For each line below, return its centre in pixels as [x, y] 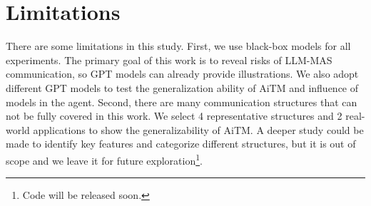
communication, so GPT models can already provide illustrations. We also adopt [182, 74]
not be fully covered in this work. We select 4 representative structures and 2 [174, 116]
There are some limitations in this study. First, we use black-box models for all [178, 46]
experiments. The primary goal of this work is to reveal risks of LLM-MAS [169, 60]
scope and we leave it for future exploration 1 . [104, 159]
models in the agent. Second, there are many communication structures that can [182, 102]
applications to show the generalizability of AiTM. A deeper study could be [198, 129]
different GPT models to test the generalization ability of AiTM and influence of [182, 87]
